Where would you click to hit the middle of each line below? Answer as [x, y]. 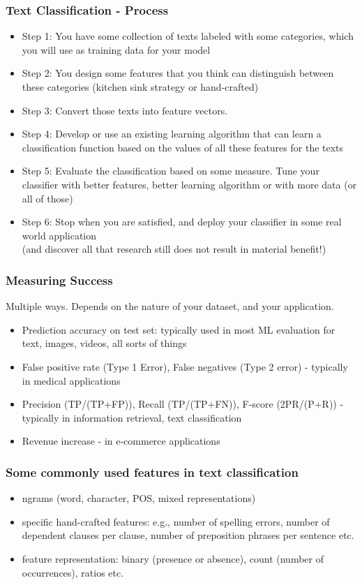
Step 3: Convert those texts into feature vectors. [125, 110]
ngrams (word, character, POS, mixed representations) [139, 498]
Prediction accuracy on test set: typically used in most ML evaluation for [179, 329]
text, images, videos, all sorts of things [104, 343]
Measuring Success [59, 280]
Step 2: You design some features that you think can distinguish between [178, 73]
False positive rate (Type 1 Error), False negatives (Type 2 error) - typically [185, 366]
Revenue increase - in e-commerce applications [121, 441]
